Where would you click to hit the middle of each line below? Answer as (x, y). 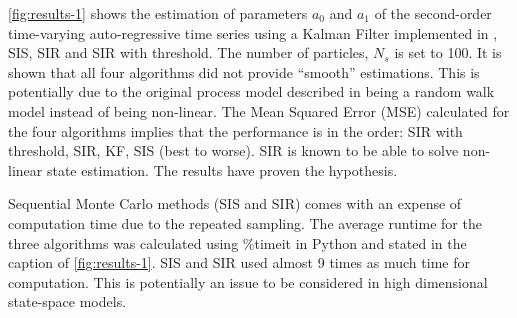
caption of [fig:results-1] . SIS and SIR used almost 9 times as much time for (239, 262)
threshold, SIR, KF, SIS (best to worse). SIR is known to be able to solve (233, 150)
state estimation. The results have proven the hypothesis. (222, 169)
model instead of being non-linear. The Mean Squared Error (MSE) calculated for (259, 110)
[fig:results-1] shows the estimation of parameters (158, 13)
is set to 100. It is (448, 52)
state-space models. (67, 301)
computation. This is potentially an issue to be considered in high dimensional (248, 281)
